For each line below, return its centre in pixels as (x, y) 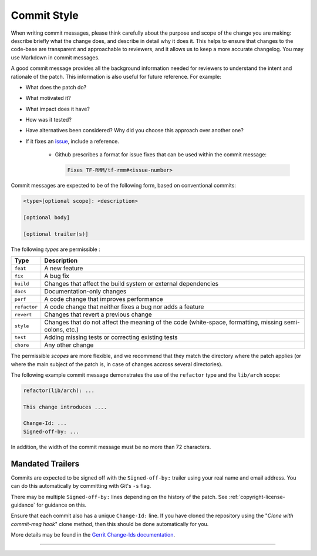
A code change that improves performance (104, 299)
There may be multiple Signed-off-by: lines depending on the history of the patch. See (119, 497)
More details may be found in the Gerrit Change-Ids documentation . (93, 535)
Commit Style (45, 15)
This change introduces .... (65, 407)
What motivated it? (48, 98)
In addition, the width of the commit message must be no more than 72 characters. (111, 447)
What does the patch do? (56, 87)
